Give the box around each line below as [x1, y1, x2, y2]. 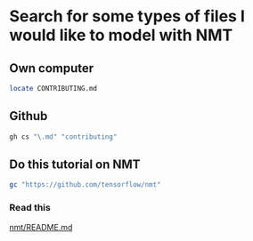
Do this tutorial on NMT [9, 157, 141, 172]
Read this [9, 202, 51, 214]
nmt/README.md [9, 221, 73, 232]
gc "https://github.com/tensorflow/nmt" [9, 181, 162, 189]
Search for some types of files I [9, 6, 245, 27]
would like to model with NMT [9, 25, 233, 45]
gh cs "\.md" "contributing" [9, 132, 118, 141]
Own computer [9, 60, 94, 76]
